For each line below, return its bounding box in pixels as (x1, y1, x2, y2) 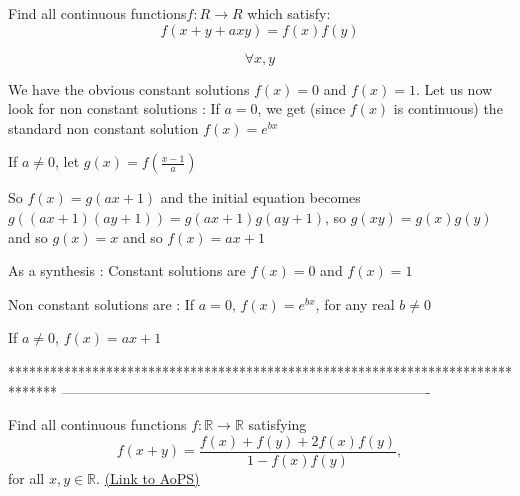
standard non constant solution (8, 117, 199, 138)
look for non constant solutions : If (8, 98, 220, 119)
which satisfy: (247, 3, 331, 23)
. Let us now (416, 78, 493, 99)
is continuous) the (393, 98, 503, 119)
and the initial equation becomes (160, 187, 361, 208)
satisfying (248, 414, 307, 435)
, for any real (315, 293, 395, 314)
